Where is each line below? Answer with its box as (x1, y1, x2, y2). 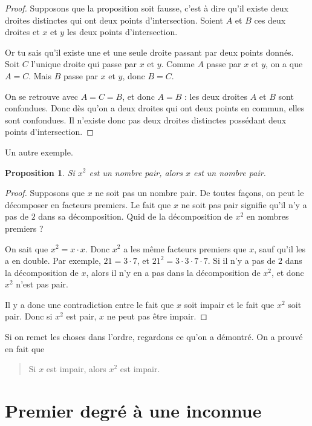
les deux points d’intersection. (67, 25, 178, 38)
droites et (5, 25, 40, 38)
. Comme (161, 57, 195, 70)
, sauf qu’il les (254, 242, 306, 255)
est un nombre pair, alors (89, 166, 183, 179)
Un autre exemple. (5, 145, 73, 158)
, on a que (265, 57, 303, 70)
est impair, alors (46, 362, 106, 375)
